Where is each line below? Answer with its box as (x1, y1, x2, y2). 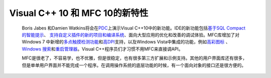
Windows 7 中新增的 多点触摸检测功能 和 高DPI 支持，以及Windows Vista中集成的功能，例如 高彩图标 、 (22, 39, 230, 45)
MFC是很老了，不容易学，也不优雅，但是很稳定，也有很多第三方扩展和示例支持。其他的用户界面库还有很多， (22, 55, 247, 61)
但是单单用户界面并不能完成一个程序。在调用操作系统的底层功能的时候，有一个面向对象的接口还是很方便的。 (22, 62, 246, 68)
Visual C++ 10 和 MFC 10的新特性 (9, 7, 149, 18)
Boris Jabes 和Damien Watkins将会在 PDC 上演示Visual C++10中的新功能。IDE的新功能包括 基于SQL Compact (22, 25, 246, 31)
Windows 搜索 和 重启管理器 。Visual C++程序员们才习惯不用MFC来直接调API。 (22, 45, 183, 52)
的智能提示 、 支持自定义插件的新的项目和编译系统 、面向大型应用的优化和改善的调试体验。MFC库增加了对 (22, 31, 240, 37)
